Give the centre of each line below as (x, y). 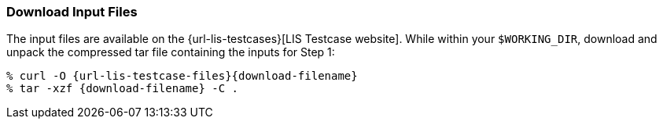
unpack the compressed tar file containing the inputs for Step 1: (171, 52)
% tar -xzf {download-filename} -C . (123, 89)
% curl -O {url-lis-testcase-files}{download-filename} (182, 76)
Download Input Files (72, 12)
